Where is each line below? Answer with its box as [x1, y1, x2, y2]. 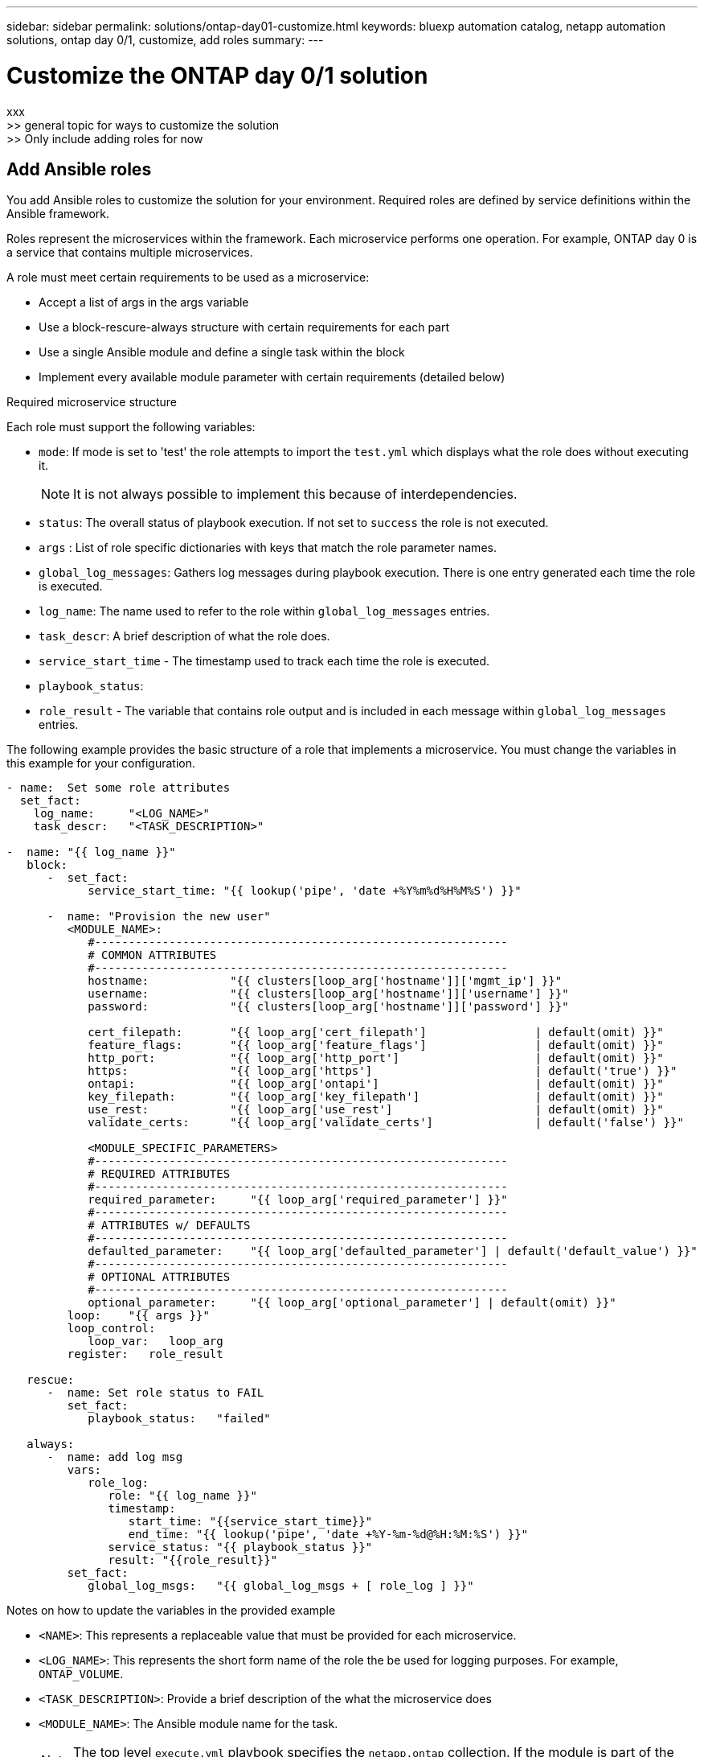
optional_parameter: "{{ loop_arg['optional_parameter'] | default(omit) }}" [88, 1296, 616, 1310]
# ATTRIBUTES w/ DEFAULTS [88, 1219, 251, 1232]
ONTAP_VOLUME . [39, 1667, 124, 1681]
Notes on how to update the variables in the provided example [6, 1603, 336, 1618]
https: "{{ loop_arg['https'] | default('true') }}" [88, 1064, 677, 1078]
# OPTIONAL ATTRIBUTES [88, 1270, 231, 1284]
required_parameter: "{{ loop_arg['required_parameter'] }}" [88, 1193, 508, 1207]
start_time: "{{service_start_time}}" [128, 1515, 373, 1529]
